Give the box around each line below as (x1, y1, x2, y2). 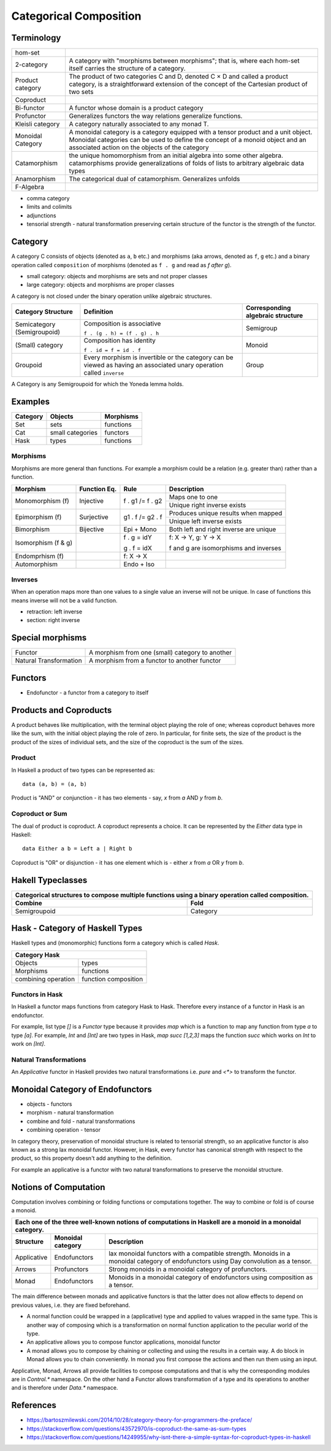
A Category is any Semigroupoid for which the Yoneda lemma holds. (11, 381, 184, 388)
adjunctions (26, 212, 56, 219)
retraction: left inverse (26, 608, 83, 615)
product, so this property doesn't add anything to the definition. (11, 1154, 172, 1162)
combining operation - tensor (26, 1126, 101, 1134)
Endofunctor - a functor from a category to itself (26, 688, 149, 696)
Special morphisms (11, 632, 87, 643)
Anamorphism (15, 175, 56, 184)
